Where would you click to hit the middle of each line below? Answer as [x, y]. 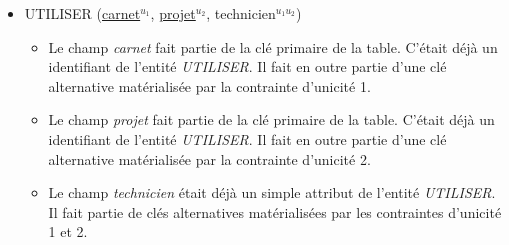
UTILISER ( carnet [82, 13]
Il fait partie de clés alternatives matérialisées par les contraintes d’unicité [275, 211]
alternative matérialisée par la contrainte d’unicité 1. [209, 85]
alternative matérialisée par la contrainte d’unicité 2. [209, 158]
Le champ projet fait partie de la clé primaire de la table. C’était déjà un [271, 119]
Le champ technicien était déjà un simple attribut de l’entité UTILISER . [272, 192]
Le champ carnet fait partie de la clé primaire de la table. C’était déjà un [273, 46]
